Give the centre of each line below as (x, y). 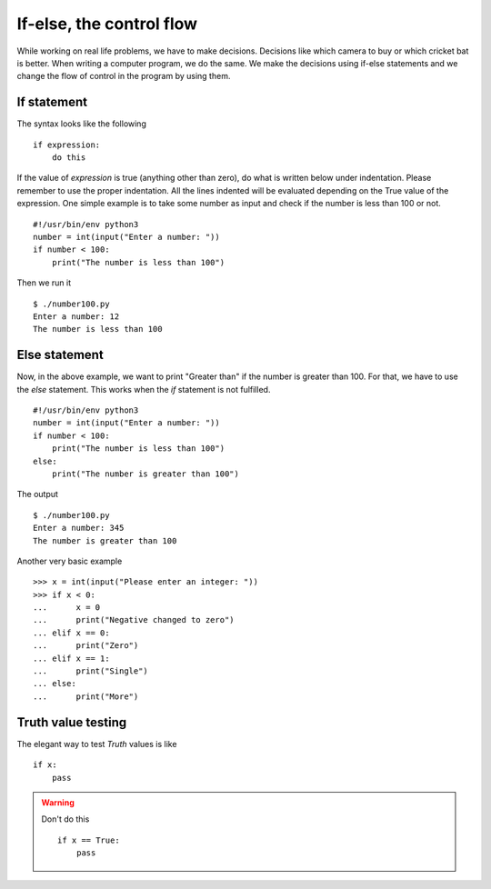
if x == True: (89, 840)
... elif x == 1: (71, 658)
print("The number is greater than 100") (145, 474)
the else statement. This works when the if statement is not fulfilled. (144, 389)
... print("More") (86, 696)
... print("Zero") (86, 646)
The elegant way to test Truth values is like (97, 744)
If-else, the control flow (107, 24)
